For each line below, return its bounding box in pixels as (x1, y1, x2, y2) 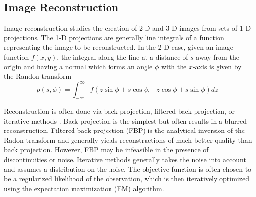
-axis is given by (192, 61, 242, 71)
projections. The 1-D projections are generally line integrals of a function (4, 32, 224, 42)
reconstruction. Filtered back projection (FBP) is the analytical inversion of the (4, 125, 245, 135)
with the (161, 61, 187, 71)
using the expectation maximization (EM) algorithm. (4, 183, 164, 193)
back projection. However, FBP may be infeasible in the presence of (4, 144, 209, 155)
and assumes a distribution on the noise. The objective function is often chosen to (4, 164, 252, 174)
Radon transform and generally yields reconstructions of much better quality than (4, 134, 252, 145)
